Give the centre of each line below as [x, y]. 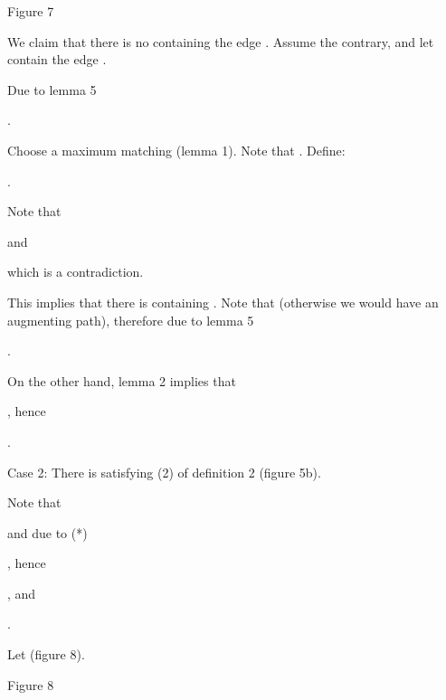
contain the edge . [57, 59]
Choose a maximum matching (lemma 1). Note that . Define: [176, 150]
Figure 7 [31, 11]
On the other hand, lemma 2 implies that [122, 380]
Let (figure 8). [46, 654]
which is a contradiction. [76, 272]
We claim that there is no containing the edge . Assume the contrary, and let [221, 41]
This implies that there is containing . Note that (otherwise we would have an [223, 302]
